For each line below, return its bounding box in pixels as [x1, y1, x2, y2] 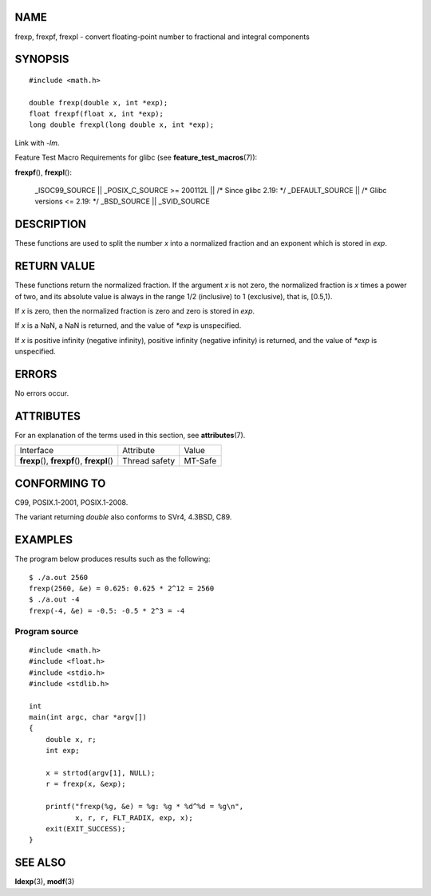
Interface [19, 445, 54, 456]
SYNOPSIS [14, 53, 69, 66]
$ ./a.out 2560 [29, 573, 89, 582]
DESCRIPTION [14, 218, 87, 231]
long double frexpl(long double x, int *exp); [29, 120, 215, 129]
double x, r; [45, 735, 97, 744]
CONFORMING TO [14, 476, 106, 490]
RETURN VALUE [14, 259, 96, 273]
